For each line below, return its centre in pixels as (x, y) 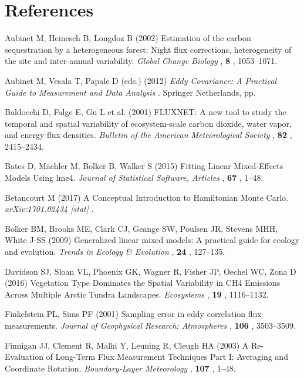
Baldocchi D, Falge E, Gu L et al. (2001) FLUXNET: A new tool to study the (146, 112)
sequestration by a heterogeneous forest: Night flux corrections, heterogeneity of (148, 49)
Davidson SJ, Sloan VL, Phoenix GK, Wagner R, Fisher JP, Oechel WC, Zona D (151, 271)
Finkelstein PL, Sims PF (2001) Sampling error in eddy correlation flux (133, 314)
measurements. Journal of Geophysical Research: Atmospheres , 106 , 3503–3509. (150, 325)
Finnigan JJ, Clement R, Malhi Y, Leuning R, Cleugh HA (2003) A (127, 345)
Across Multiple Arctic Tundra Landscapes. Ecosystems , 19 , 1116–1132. (137, 294)
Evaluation (24, 357)
